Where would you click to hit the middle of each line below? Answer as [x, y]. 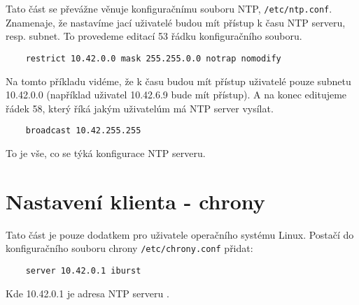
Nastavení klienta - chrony [135, 201]
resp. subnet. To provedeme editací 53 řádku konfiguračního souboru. [154, 36]
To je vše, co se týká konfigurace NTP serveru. [106, 152]
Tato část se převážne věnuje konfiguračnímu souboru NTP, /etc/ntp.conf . [169, 8]
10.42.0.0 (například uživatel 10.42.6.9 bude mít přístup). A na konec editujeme [176, 95]
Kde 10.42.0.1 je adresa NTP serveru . [87, 293]
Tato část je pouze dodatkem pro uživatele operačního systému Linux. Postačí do [180, 234]
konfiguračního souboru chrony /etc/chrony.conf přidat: [129, 248]
